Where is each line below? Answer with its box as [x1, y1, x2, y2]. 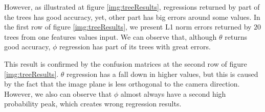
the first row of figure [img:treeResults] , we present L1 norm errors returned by [4, 21, 252, 32]
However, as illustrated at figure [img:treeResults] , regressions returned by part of [4, 2, 260, 12]
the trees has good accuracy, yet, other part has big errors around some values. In [4, 11, 260, 22]
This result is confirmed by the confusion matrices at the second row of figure [4, 58, 247, 69]
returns [225, 31, 248, 42]
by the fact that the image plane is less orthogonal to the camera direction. [4, 78, 240, 89]
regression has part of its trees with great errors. [59, 41, 211, 52]
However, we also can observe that [4, 88, 112, 99]
